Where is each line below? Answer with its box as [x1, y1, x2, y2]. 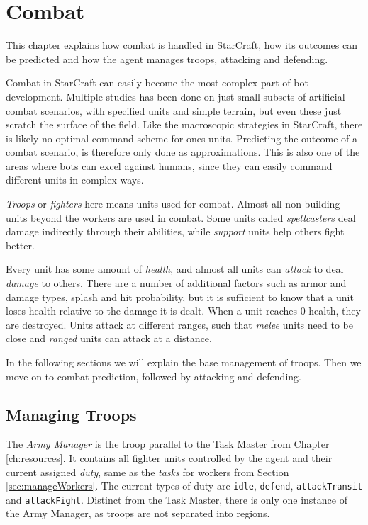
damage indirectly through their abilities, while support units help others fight [6, 224, 345, 239]
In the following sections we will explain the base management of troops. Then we [6, 355, 362, 369]
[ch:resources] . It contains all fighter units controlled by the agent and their [6, 450, 333, 465]
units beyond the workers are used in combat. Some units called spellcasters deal [6, 210, 356, 225]
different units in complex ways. [6, 172, 144, 187]
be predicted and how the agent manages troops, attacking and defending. [6, 51, 328, 66]
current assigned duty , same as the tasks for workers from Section [6, 464, 289, 479]
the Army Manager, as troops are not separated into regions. [6, 506, 270, 521]
